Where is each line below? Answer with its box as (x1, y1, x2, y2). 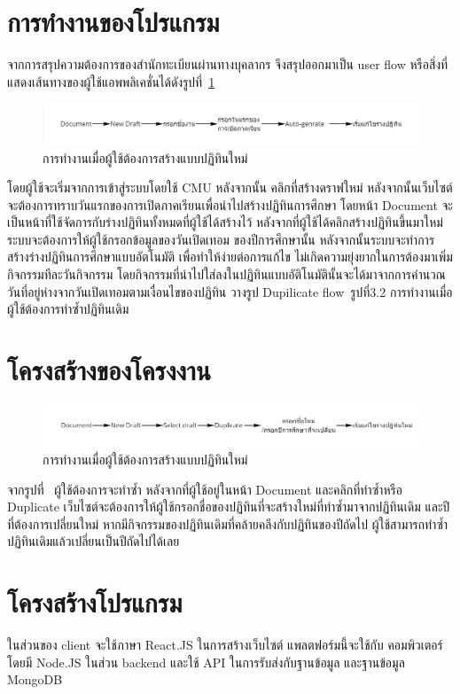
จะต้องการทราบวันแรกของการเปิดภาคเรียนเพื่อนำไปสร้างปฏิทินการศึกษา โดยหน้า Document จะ (7, 195, 453, 214)
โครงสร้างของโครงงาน (7, 352, 211, 388)
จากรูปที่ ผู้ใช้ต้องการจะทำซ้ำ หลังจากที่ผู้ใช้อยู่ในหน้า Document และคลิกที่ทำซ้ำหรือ (7, 480, 402, 498)
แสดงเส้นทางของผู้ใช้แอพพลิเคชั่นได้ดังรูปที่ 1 (7, 72, 215, 90)
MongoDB (7, 670, 63, 689)
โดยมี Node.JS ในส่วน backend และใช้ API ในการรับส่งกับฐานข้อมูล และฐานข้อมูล (7, 652, 405, 671)
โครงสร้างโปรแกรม (7, 584, 183, 620)
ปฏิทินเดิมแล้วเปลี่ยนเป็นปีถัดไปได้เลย (7, 532, 180, 550)
